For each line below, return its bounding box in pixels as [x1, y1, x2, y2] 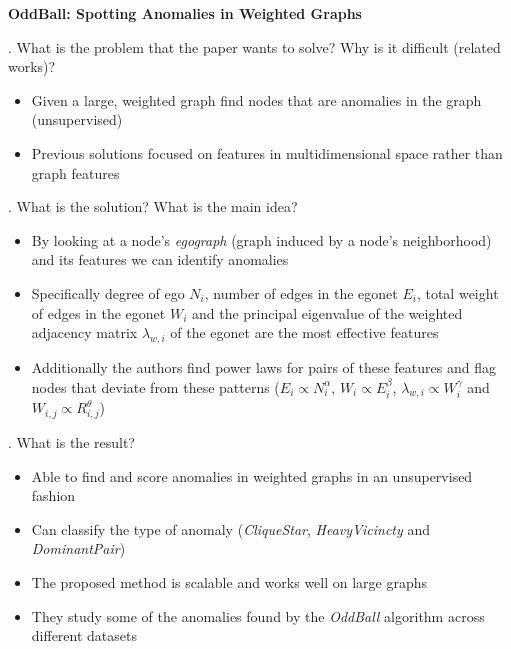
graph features [31, 162, 120, 183]
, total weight [416, 282, 499, 303]
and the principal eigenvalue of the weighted [191, 302, 463, 323]
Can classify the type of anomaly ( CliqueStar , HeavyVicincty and [31, 518, 431, 539]
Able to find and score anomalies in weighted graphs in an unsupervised [31, 465, 473, 486]
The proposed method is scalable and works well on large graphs [31, 572, 428, 593]
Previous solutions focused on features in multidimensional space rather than [31, 142, 503, 163]
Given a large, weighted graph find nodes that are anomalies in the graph [31, 89, 482, 110]
